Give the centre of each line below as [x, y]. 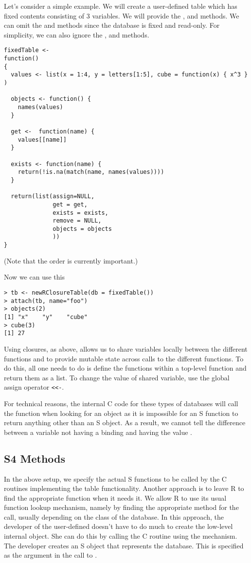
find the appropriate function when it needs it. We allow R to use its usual [115, 497]
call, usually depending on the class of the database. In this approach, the [114, 516]
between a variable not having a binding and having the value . [98, 432]
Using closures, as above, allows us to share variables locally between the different [126, 348]
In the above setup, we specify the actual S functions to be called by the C [115, 479]
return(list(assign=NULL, [53, 197]
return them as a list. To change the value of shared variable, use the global [117, 377]
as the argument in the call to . [51, 555]
